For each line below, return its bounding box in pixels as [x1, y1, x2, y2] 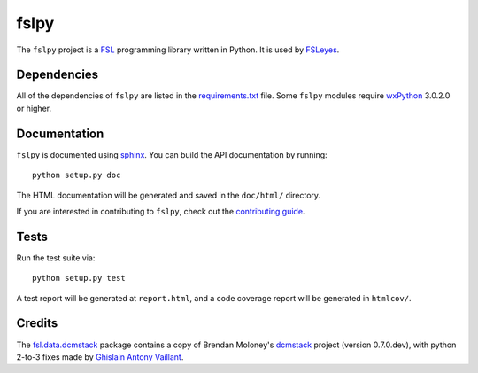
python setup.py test [32, 273, 126, 284]
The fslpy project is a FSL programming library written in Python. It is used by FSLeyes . [16, 44, 340, 55]
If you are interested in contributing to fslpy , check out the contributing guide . [16, 206, 305, 216]
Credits [16, 315, 58, 331]
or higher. [16, 103, 52, 113]
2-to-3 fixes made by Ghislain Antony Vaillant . [16, 351, 184, 362]
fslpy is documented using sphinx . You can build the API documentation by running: [16, 149, 328, 159]
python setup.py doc [32, 170, 121, 181]
